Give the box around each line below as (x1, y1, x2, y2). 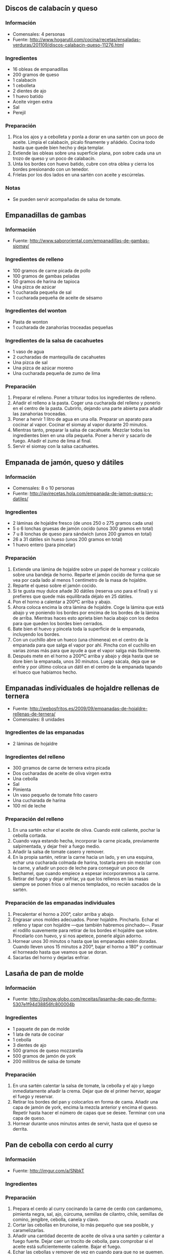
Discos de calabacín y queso (5, 4, 98, 13)
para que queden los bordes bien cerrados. (12, 620, 104, 626)
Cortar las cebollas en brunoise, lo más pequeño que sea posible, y (12, 1221, 154, 1228)
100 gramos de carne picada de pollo (12, 267, 91, 273)
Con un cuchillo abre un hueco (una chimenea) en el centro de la (12, 636, 149, 643)
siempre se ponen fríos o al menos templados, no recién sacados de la (12, 881, 161, 887)
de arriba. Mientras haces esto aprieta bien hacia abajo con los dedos (12, 615, 159, 621)
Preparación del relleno (5, 815, 64, 823)
